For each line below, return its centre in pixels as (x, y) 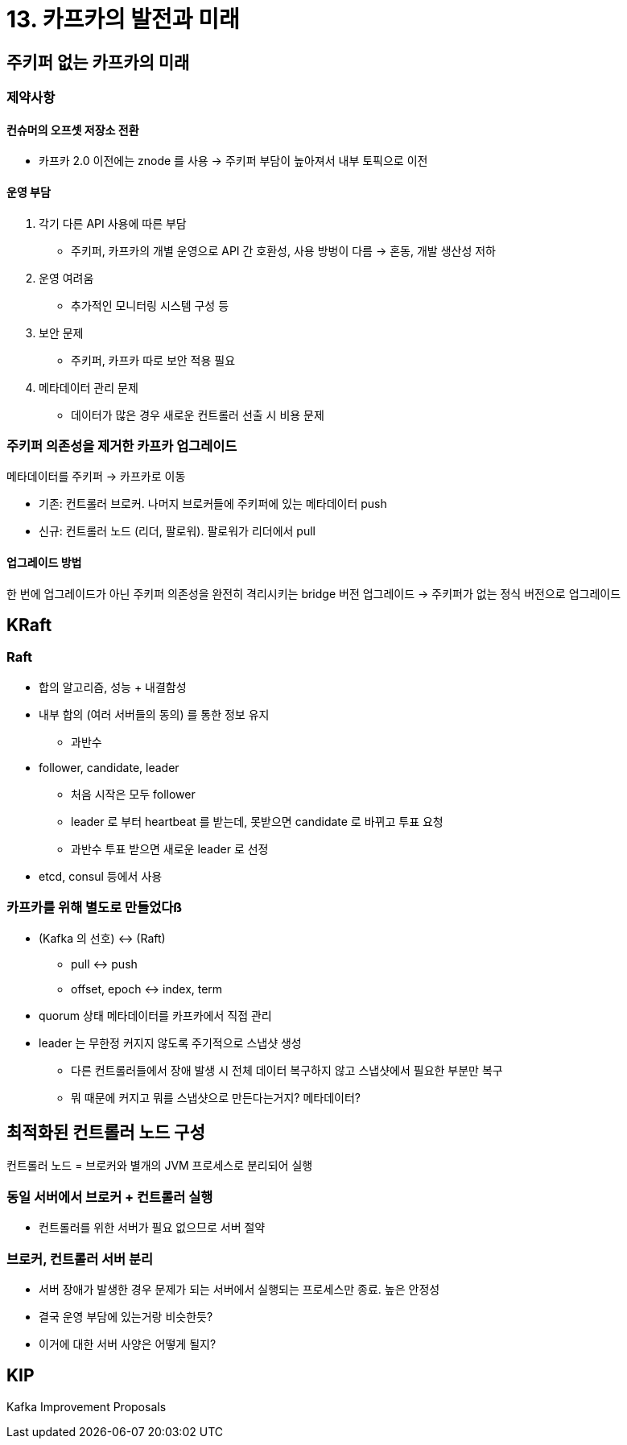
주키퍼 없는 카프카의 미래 (98, 62)
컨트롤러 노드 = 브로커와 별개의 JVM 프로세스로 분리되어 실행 (160, 1166)
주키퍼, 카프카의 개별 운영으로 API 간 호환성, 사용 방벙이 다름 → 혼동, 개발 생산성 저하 (283, 250)
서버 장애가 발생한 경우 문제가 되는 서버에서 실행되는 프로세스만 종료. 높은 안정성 (239, 1289)
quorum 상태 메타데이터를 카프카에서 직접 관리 (155, 1015)
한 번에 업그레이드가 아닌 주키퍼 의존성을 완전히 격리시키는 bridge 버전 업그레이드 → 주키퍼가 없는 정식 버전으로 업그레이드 (314, 593)
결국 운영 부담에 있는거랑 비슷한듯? (126, 1316)
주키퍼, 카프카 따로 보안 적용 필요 (153, 360)
